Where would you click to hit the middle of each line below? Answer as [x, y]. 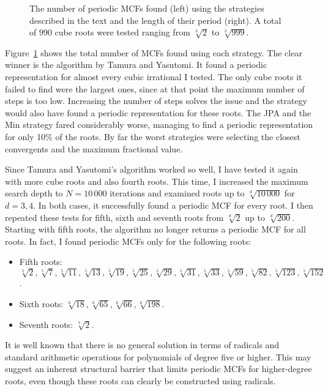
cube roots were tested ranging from [122, 32]
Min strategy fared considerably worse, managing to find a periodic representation [159, 125]
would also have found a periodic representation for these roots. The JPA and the [158, 112]
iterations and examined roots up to [177, 193]
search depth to [34, 193]
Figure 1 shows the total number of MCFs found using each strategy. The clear [154, 52]
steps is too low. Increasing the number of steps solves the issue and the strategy [156, 101]
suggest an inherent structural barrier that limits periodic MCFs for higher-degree [158, 369]
